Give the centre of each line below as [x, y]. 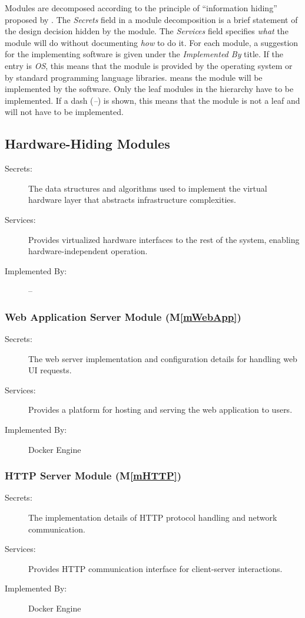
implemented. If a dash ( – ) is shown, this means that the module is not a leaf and [152, 100]
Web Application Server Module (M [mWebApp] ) [123, 316]
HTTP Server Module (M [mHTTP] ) [93, 476]
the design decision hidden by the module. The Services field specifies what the [147, 31]
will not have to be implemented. [64, 112]
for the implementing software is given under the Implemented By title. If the [144, 54]
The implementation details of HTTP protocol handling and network [153, 517]
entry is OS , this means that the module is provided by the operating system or [149, 65]
